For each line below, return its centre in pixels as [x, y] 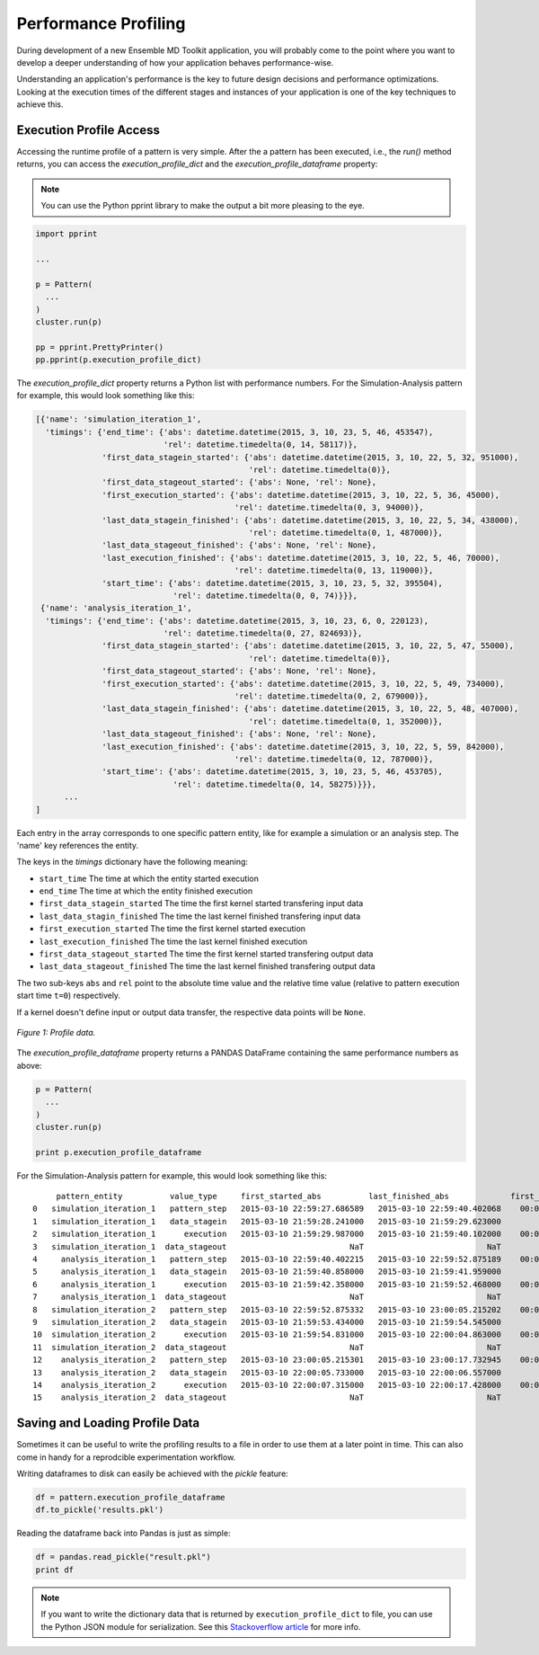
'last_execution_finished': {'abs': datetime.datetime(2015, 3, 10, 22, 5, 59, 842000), [303, 747]
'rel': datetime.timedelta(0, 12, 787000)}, [334, 759]
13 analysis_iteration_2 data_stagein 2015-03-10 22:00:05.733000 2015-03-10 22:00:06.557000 [267, 1372]
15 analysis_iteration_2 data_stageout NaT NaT [267, 1397]
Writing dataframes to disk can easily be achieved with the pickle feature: [153, 1473]
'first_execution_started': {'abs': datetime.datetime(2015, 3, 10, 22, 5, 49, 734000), [303, 684]
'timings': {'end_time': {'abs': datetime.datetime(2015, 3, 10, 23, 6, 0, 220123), [237, 621]
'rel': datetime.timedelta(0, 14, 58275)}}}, [275, 784]
